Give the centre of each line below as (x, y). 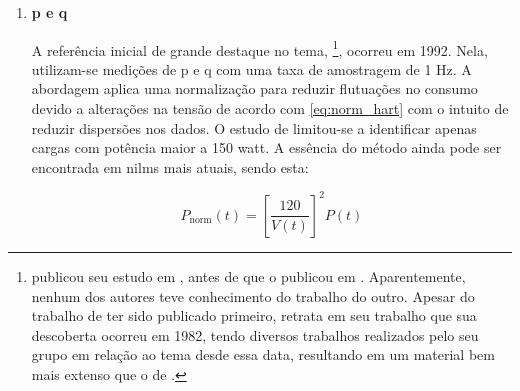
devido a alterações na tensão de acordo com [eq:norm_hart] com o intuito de (270, 108)
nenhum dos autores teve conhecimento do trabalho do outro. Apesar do (253, 295)
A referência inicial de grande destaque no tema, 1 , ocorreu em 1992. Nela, (259, 48)
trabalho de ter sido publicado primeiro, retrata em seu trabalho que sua (254, 315)
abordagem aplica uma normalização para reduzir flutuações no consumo (254, 88)
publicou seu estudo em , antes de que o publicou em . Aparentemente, (248, 275)
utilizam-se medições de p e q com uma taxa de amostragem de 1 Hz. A (251, 68)
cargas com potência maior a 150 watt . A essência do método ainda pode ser (266, 147)
